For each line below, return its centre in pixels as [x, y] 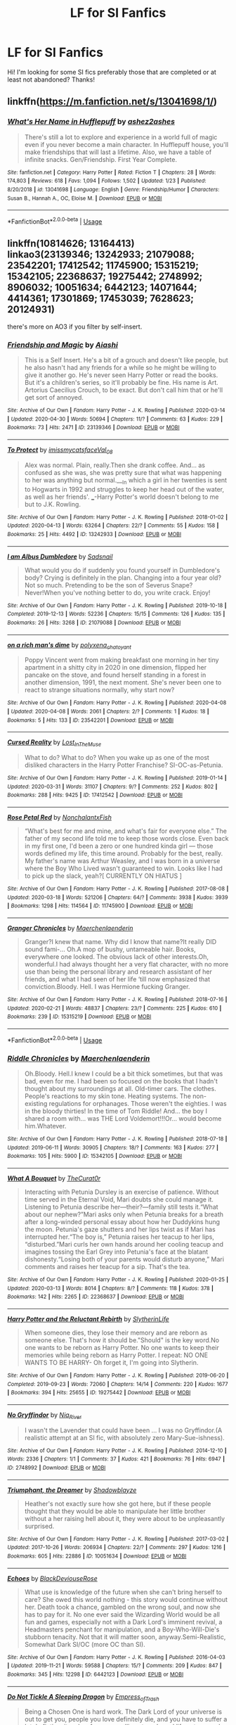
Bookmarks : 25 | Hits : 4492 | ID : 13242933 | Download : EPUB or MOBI [94, 534]
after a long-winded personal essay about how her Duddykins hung [122, 1221]
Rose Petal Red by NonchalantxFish [60, 817]
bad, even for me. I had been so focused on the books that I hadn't [121, 1081]
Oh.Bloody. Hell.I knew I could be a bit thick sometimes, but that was [124, 1074]
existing [36, 1103]
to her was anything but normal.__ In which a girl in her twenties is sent [125, 481]
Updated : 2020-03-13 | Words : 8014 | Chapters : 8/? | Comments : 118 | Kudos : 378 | [111, 1288]
